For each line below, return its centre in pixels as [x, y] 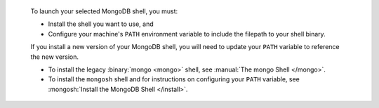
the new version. [55, 57]
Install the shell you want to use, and [101, 24]
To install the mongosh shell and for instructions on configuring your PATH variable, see [174, 79]
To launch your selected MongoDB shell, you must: [104, 11]
